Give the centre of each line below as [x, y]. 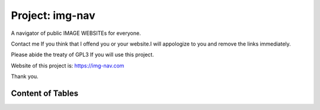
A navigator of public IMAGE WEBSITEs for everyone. [76, 33]
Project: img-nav [53, 15]
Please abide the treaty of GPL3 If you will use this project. [82, 55]
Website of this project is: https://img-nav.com [68, 66]
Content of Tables [45, 93]
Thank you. [25, 76]
